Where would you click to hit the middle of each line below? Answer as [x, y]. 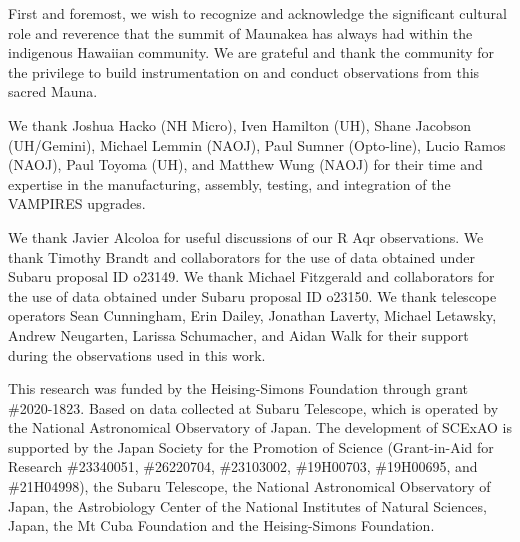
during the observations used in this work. [137, 354]
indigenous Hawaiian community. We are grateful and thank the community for [251, 52]
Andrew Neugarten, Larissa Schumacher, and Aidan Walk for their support [238, 334]
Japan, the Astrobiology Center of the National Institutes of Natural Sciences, [247, 505]
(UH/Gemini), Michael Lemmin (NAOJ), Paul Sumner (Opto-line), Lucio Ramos [257, 144]
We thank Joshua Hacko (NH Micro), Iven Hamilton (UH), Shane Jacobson [239, 124]
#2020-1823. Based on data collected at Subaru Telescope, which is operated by [253, 407]
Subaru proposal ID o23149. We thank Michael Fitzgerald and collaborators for [251, 276]
